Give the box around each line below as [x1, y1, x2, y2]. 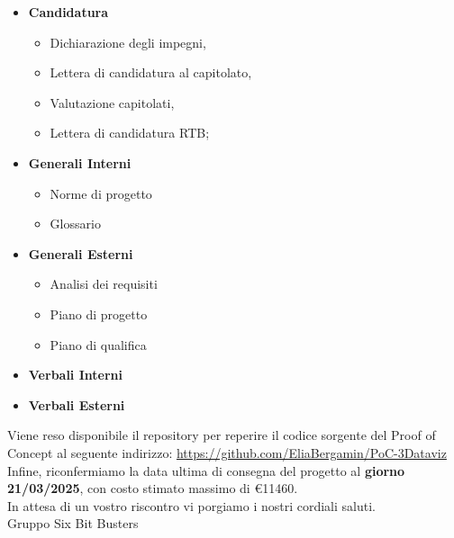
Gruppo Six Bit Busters [7, 514, 139, 533]
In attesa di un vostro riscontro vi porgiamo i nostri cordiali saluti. [7, 496, 376, 515]
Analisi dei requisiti [50, 274, 158, 293]
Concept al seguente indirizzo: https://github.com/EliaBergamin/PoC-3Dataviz [7, 443, 447, 462]
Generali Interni [28, 153, 132, 172]
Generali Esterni [28, 244, 133, 263]
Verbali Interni [28, 365, 123, 384]
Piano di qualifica [50, 335, 147, 354]
